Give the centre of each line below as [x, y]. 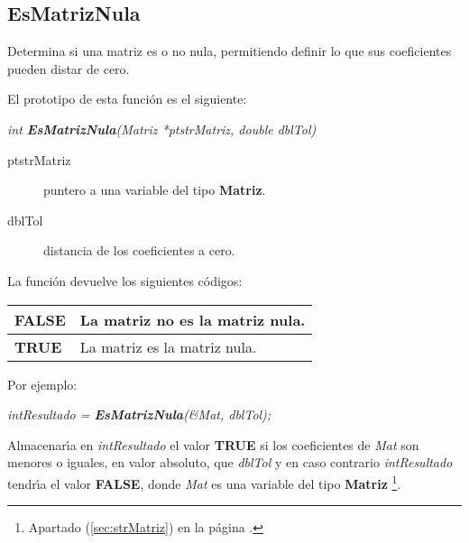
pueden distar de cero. [69, 68]
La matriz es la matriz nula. [168, 346]
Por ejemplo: [42, 384]
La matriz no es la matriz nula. [193, 319]
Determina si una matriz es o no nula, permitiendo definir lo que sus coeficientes [230, 51]
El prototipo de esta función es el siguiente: [127, 99]
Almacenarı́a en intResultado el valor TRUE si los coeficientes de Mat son [213, 444]
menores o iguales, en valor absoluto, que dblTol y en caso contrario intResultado [230, 462]
